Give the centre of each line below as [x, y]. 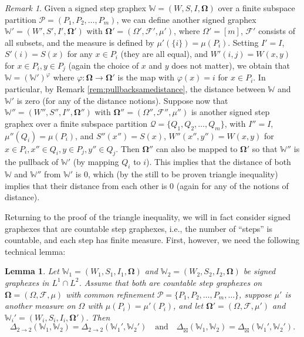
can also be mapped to [197, 148]
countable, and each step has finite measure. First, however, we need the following [152, 240]
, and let [188, 306]
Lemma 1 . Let [32, 271]
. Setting [243, 42]
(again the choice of [104, 65]
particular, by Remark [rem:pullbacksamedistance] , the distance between [135, 89]
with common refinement [110, 294]
